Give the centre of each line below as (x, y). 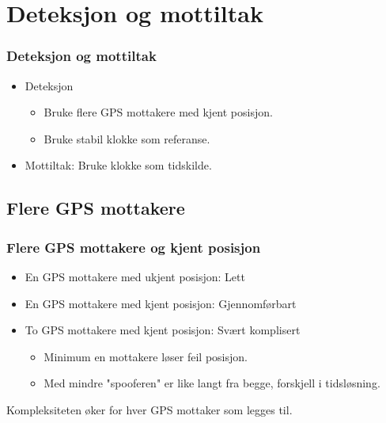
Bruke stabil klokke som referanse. (127, 138)
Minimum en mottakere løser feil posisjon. (146, 356)
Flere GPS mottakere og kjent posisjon (134, 247)
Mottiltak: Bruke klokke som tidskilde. (118, 165)
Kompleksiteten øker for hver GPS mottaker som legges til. (149, 409)
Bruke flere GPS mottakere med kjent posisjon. (158, 112)
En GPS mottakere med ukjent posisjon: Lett (135, 276)
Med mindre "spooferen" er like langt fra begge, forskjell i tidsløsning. (212, 383)
